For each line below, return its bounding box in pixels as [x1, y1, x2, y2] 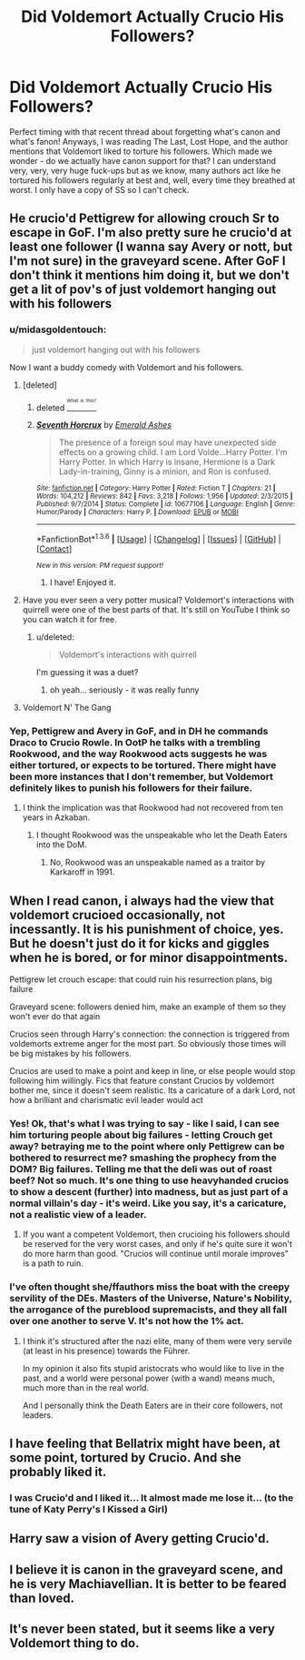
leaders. [22, 1409, 54, 1421]
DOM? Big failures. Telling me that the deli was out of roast [9, 1163, 272, 1176]
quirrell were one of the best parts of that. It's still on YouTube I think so [22, 604, 290, 615]
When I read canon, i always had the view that [9, 893, 274, 908]
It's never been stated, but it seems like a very [9, 1622, 275, 1637]
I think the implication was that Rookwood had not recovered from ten [22, 803, 284, 814]
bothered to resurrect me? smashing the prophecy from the [9, 1151, 277, 1164]
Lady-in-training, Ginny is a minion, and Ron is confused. [58, 466, 271, 477]
